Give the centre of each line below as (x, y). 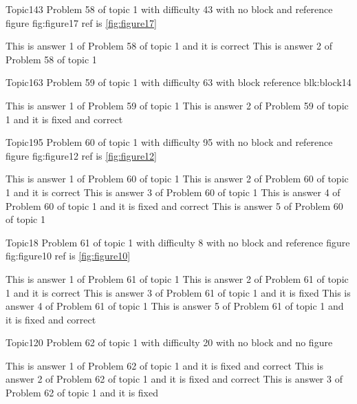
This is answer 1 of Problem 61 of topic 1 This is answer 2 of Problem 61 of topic (177, 278)
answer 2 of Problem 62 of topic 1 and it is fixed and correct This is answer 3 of (174, 379)
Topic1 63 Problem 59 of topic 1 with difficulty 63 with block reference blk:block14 (178, 82)
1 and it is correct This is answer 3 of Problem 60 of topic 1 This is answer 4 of (173, 192)
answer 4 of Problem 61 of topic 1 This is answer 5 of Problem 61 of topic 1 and (175, 306)
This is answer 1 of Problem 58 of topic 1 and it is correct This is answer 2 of (169, 46)
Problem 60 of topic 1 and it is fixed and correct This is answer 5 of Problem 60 (174, 205)
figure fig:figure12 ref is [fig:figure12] (81, 155)
